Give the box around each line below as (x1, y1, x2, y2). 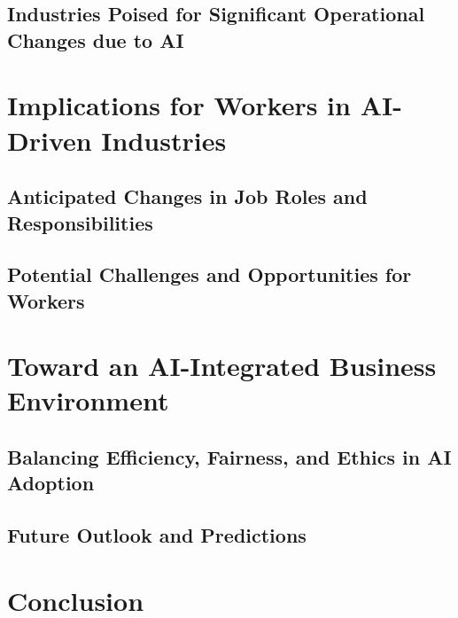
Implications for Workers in (7, 87, 351, 123)
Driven (7, 121, 92, 158)
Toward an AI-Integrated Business (7, 348, 437, 384)
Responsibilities (7, 208, 153, 236)
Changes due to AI (7, 26, 184, 53)
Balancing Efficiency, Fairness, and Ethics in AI (7, 443, 452, 471)
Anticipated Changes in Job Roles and (7, 183, 368, 210)
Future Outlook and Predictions (7, 521, 307, 549)
